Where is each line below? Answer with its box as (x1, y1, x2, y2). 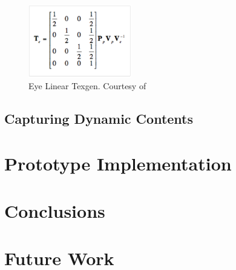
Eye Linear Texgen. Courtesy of (28, 79, 146, 92)
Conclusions (4, 198, 105, 223)
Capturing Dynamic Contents (4, 109, 194, 128)
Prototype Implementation (4, 150, 232, 175)
